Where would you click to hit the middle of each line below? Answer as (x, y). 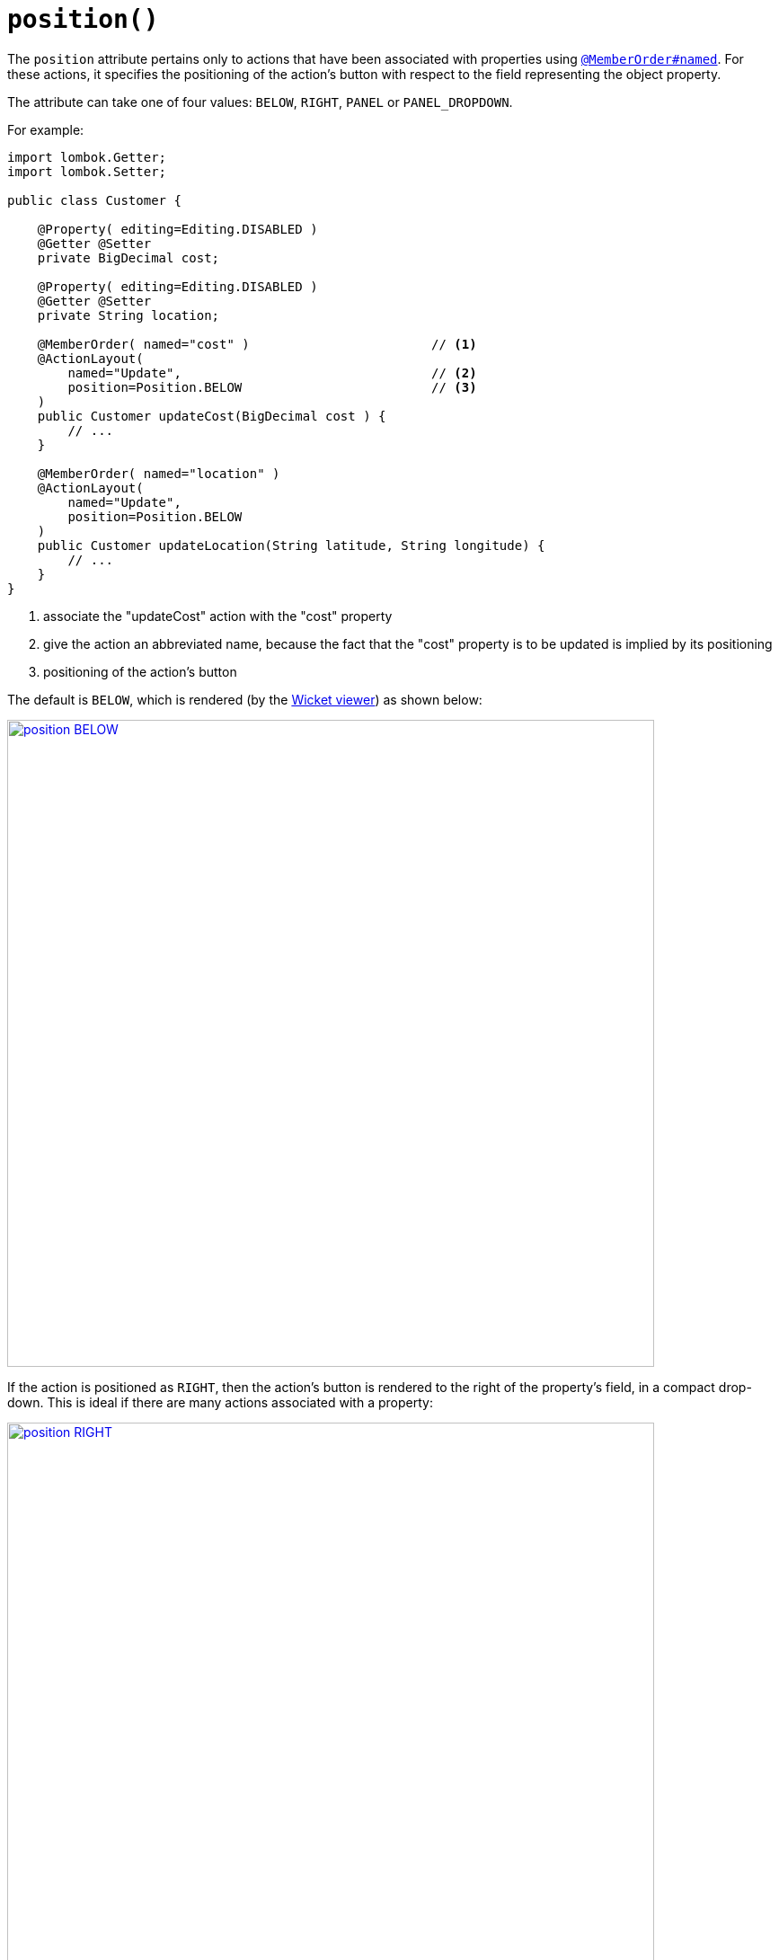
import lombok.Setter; (87, 171)
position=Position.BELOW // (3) (272, 387)
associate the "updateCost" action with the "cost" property (218, 616)
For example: (46, 129)
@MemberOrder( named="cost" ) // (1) (257, 344)
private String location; (128, 315)
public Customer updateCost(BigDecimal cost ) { (212, 416)
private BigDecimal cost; (128, 257)
